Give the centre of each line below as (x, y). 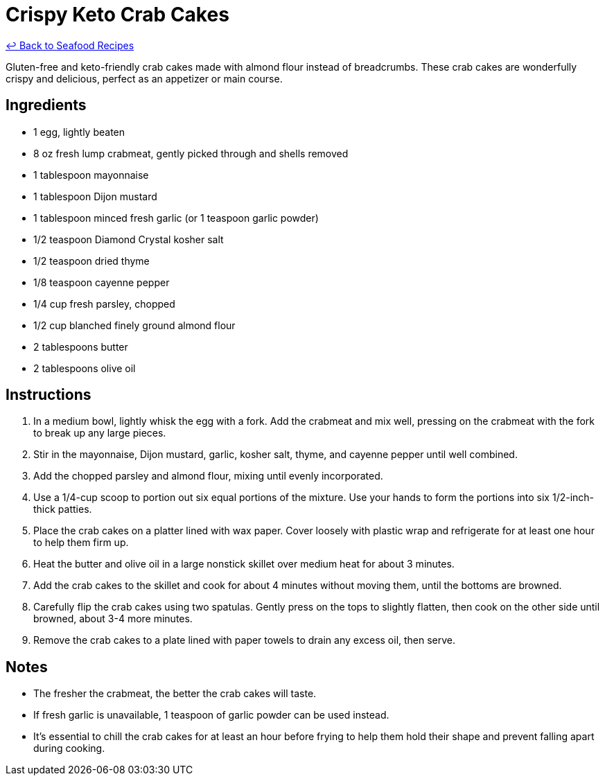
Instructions (49, 395)
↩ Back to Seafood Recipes (70, 45)
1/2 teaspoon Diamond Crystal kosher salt (129, 239)
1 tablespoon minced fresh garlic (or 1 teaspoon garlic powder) (176, 218)
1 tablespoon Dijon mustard (95, 196)
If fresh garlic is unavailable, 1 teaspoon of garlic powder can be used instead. (211, 715)
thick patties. (63, 509)
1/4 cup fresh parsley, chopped (104, 304)
